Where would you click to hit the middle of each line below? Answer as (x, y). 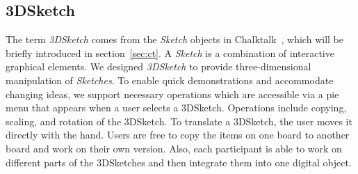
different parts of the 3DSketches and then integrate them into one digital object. (179, 162)
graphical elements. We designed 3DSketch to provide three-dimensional (158, 66)
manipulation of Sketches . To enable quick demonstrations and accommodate (170, 80)
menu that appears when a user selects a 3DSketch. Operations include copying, (176, 108)
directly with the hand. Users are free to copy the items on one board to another (178, 135)
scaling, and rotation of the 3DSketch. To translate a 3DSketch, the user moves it (179, 121)
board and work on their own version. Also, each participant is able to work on (174, 148)
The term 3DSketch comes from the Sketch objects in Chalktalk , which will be (174, 39)
